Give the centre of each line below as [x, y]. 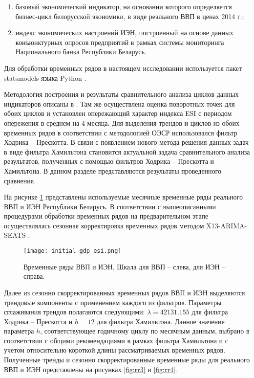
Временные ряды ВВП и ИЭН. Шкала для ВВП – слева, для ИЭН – [125, 266]
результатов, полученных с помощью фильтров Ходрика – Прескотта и [109, 161]
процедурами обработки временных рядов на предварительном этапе [106, 216]
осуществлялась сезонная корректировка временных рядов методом [104, 225]
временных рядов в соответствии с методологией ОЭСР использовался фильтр [121, 132]
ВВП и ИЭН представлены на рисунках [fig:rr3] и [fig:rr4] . [91, 369]
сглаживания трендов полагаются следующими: [74, 312]
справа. [34, 276]
